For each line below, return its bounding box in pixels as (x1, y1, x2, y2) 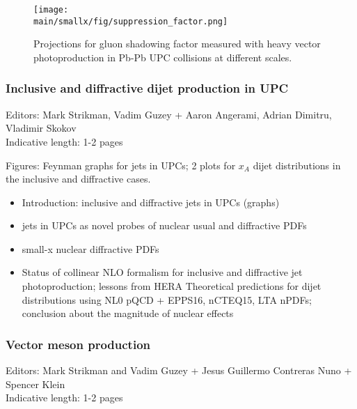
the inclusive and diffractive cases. (6, 171, 151, 186)
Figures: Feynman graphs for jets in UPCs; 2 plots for (6, 157, 236, 172)
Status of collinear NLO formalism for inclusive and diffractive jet (22, 265, 303, 279)
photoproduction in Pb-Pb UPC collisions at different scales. (33, 49, 292, 64)
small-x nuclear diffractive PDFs (22, 241, 159, 256)
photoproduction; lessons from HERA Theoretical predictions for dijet (22, 279, 322, 293)
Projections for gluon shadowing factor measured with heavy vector (33, 36, 321, 51)
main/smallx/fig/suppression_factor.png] (33, 16, 228, 26)
